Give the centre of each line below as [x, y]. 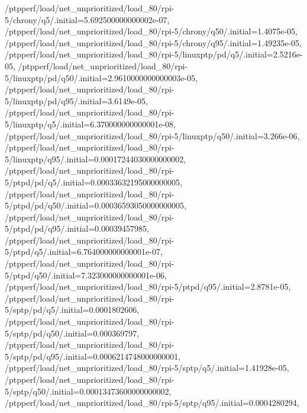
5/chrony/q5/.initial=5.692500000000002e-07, [87, 19]
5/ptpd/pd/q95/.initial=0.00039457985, [77, 228]
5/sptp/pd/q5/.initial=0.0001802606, [72, 310]
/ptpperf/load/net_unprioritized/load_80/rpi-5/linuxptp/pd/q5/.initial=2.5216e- [154, 54]
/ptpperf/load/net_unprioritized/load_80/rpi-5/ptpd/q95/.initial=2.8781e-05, [148, 286]
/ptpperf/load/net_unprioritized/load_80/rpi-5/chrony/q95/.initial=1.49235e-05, [153, 42]
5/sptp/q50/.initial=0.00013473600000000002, [88, 391]
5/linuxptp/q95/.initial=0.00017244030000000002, [96, 159]
